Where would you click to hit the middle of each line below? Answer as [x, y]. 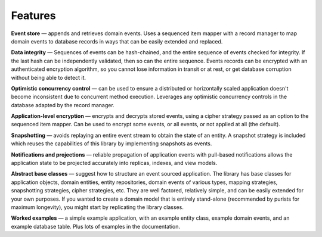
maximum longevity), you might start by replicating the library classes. [97, 207]
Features [33, 15]
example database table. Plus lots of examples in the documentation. [96, 226]
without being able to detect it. [49, 77]
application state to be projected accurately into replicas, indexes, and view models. [114, 163]
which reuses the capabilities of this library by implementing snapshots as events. [112, 144]
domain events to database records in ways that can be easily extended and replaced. [117, 41]
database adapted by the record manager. [63, 105]
